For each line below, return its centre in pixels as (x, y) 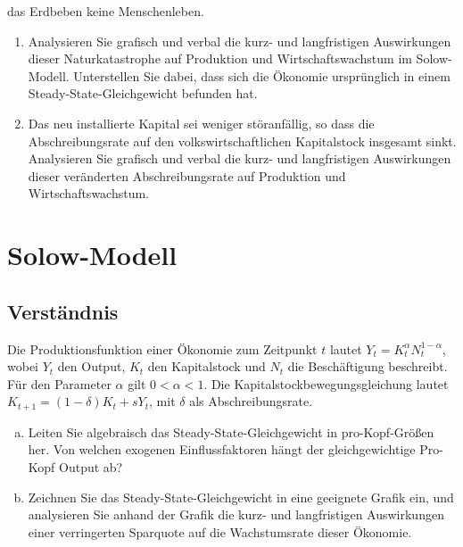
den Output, (91, 366)
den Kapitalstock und (207, 366)
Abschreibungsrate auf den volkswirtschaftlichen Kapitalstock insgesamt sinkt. (242, 141)
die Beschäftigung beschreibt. (368, 366)
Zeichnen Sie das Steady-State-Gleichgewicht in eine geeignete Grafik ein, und (241, 497)
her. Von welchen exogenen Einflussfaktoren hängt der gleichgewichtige (222, 449)
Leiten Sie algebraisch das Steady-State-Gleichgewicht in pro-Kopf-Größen (231, 431)
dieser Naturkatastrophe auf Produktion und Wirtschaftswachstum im (220, 58)
